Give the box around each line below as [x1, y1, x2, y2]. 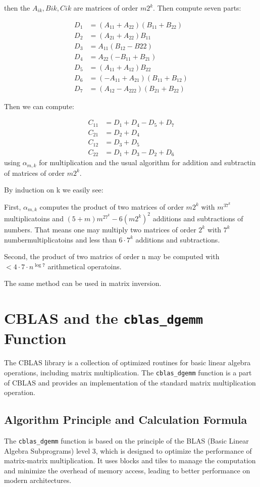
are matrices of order [73, 3, 138, 13]
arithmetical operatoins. [47, 261, 122, 271]
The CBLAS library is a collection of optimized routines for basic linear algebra [4, 357, 251, 368]
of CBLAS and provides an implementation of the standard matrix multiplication [4, 377, 256, 387]
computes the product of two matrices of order [39, 201, 184, 212]
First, [4, 201, 21, 212]
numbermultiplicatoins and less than [4, 234, 117, 245]
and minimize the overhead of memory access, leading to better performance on [4, 465, 250, 475]
